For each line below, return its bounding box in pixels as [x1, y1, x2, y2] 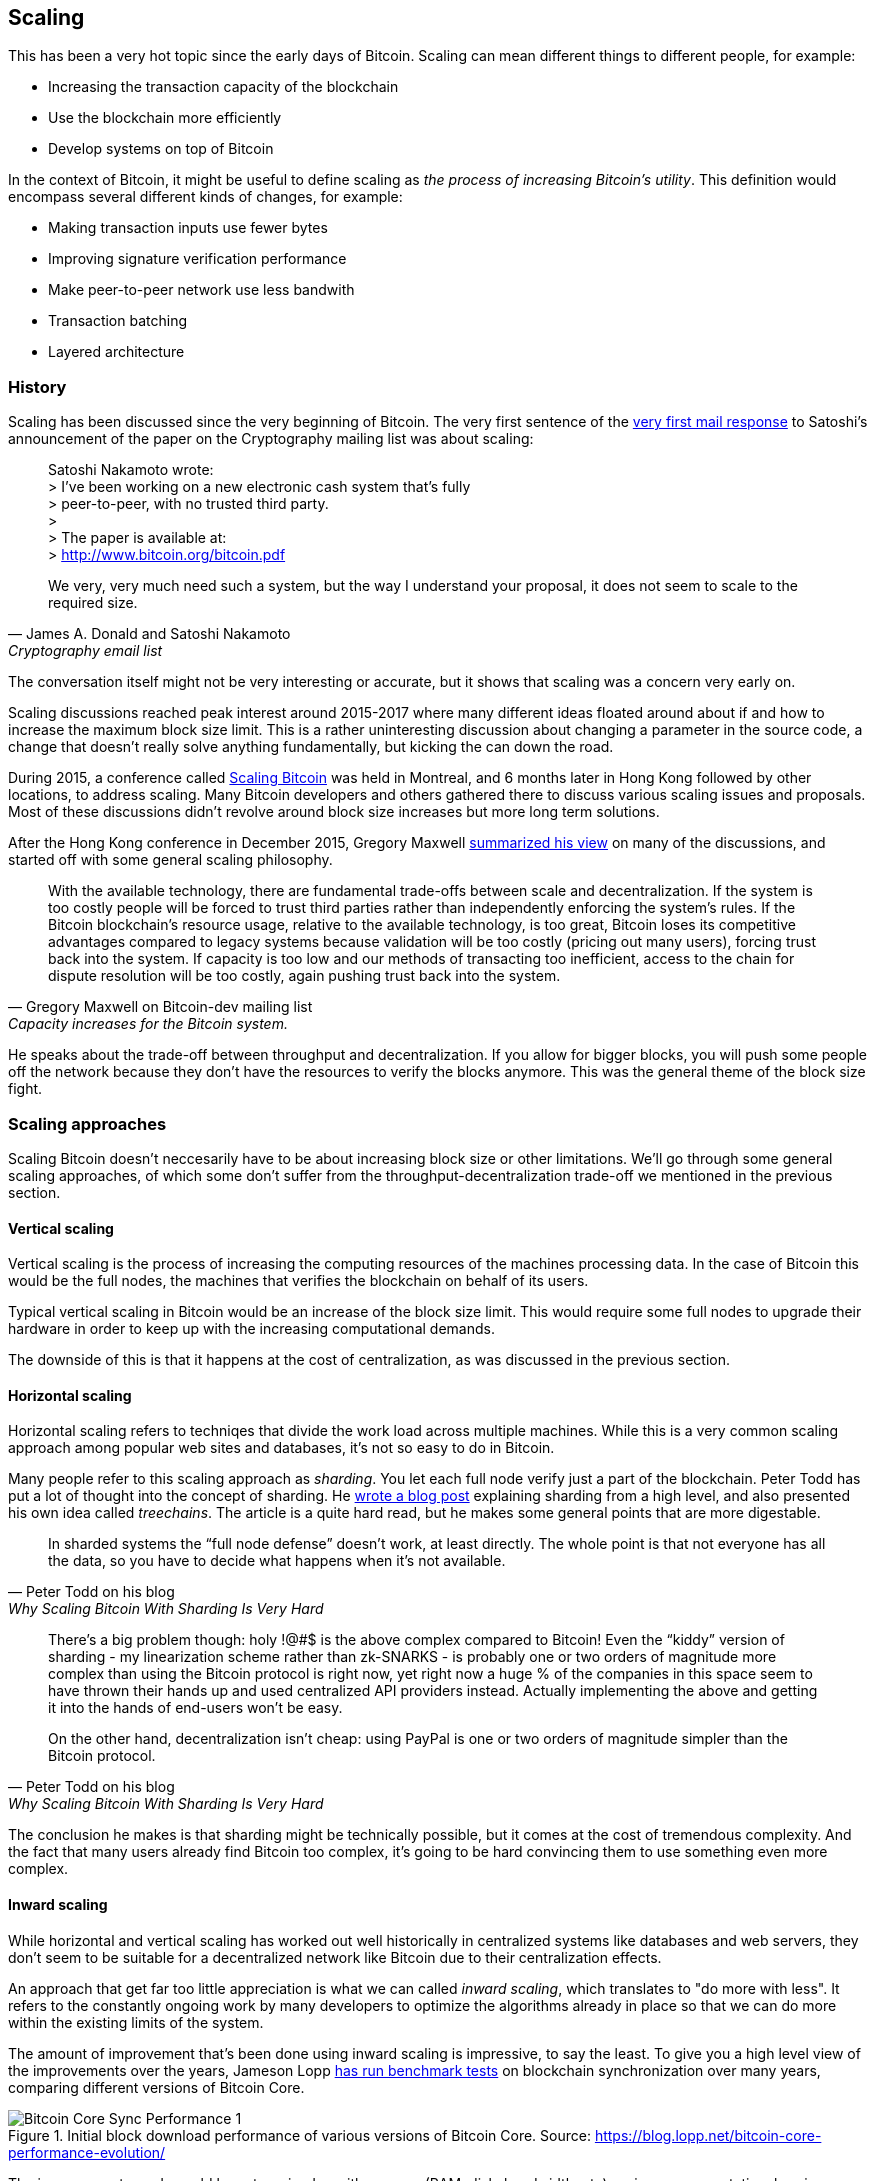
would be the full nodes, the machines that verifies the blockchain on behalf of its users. [8, 1272, 589, 1290]
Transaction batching [48, 312, 188, 330]
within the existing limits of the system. [8, 2013, 264, 2031]
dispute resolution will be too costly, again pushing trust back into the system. [48, 967, 561, 985]
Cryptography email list [8, 642, 163, 660]
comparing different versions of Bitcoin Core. [8, 2078, 305, 2096]
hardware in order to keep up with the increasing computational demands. [8, 1320, 495, 1338]
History [8, 376, 67, 397]
